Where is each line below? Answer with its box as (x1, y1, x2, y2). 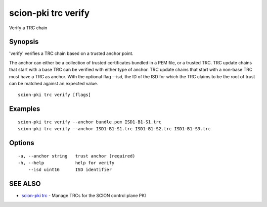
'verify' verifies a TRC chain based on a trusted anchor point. (9, 51, 133, 56)
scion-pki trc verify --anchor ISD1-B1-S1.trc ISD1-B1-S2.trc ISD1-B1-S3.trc (18, 126, 211, 132)
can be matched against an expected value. (9, 81, 98, 87)
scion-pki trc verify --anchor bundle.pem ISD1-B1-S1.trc (18, 119, 162, 125)
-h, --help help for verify (18, 160, 115, 165)
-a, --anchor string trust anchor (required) (18, 153, 135, 158)
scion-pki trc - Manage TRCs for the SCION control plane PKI (21, 193, 146, 199)
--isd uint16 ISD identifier (28, 167, 112, 173)
